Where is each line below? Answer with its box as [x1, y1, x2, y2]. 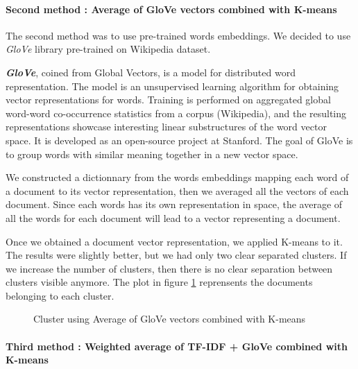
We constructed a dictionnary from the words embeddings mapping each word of [6, 170, 349, 184]
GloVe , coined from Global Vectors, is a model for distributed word [6, 65, 296, 79]
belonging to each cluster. [6, 288, 114, 302]
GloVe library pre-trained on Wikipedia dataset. [6, 42, 211, 56]
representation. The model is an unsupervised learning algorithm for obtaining [6, 78, 339, 93]
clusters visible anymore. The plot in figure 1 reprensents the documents [6, 275, 313, 289]
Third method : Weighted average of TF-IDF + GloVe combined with [6, 338, 348, 353]
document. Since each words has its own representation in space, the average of [6, 197, 343, 212]
